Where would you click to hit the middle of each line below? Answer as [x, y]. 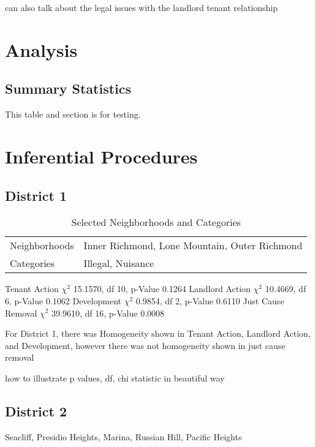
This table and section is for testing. [73, 114]
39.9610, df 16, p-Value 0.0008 [108, 313]
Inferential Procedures [101, 156]
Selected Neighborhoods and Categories [156, 222]
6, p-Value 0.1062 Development [63, 300]
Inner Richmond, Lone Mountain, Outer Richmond [193, 246]
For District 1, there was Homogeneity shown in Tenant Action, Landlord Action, [158, 333]
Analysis [41, 49]
